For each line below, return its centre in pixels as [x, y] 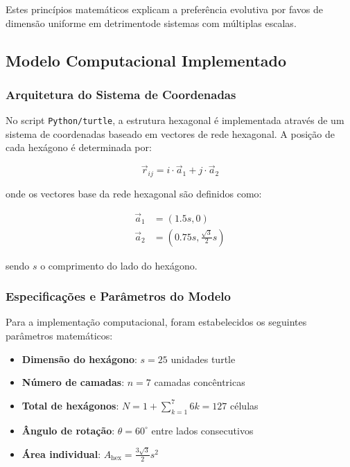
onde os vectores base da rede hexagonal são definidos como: [134, 193]
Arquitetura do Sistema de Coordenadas [121, 94]
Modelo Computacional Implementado [146, 60]
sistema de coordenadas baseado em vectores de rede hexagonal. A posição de [170, 133]
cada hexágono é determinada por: [79, 147]
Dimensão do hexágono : [79, 359]
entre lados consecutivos [202, 430]
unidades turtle [203, 359]
